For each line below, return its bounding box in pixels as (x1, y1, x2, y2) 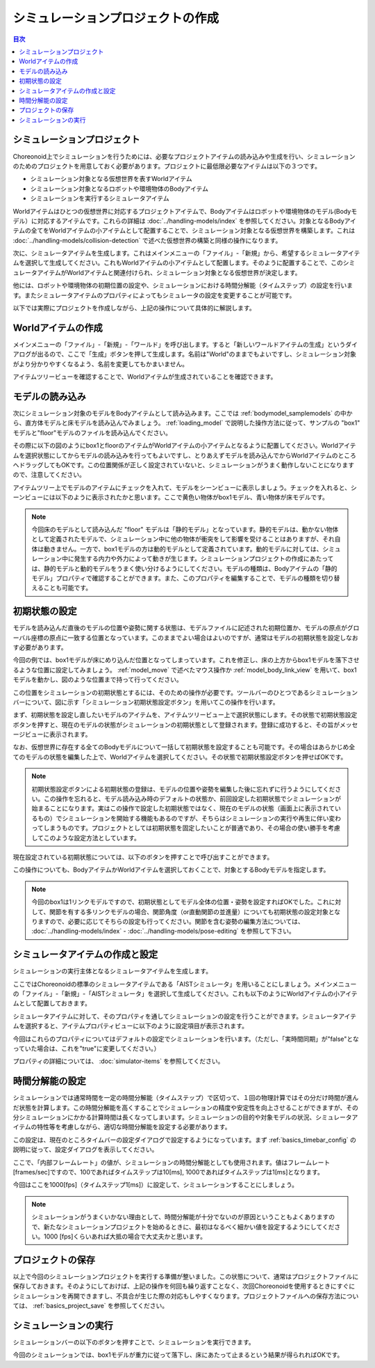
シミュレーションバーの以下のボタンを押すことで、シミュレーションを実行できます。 (12, 1337, 255, 1346)
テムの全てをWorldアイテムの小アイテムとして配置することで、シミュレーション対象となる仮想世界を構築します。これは (12, 226, 356, 235)
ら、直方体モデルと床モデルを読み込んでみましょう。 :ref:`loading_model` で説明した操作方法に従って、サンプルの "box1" (12, 418, 360, 427)
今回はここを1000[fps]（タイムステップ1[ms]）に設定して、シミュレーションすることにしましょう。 (12, 1181, 299, 1189)
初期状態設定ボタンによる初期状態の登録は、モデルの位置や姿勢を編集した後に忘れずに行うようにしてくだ (31, 785, 335, 793)
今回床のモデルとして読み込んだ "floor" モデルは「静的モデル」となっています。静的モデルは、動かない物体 (31, 525, 339, 533)
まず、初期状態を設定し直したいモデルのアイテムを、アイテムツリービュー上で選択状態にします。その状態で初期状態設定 (12, 711, 358, 719)
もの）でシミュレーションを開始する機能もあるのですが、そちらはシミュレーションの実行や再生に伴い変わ (37, 814, 342, 822)
